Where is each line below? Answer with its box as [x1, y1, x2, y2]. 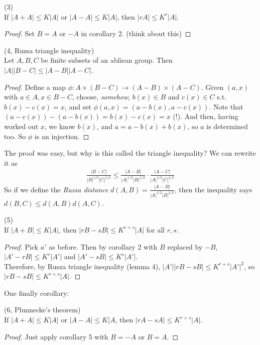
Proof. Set [4, 28, 35, 39]
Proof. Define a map [4, 81, 66, 92]
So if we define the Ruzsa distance [4, 184, 108, 194]
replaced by [167, 241, 203, 252]
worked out [4, 121, 39, 131]
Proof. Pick [4, 241, 39, 252]
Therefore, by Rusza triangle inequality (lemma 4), [4, 261, 161, 271]
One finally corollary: [4, 287, 69, 298]
